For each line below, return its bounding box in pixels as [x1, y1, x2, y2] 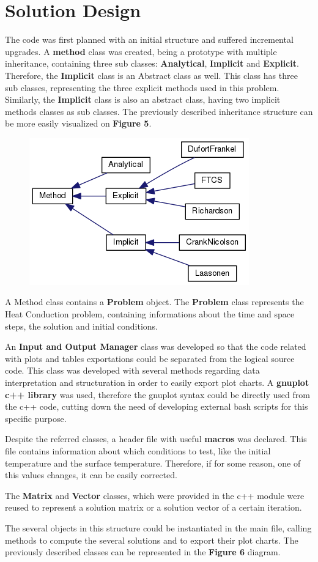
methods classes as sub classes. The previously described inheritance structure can [5, 105, 313, 117]
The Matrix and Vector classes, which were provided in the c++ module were [5, 489, 305, 501]
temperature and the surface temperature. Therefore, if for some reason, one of [5, 456, 301, 469]
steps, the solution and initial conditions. [5, 319, 158, 332]
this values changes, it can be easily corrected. [5, 468, 177, 481]
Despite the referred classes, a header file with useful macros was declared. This [5, 432, 307, 445]
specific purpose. [5, 412, 67, 424]
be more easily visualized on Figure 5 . [5, 117, 152, 130]
